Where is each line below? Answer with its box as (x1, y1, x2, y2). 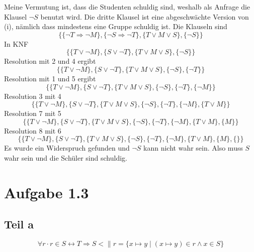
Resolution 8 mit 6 (4, 125, 61, 136)
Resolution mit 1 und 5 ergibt (4, 73, 96, 83)
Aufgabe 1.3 (4, 182, 89, 202)
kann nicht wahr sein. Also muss (143, 143, 243, 153)
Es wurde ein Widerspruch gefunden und (4, 143, 130, 153)
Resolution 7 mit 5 (4, 108, 61, 118)
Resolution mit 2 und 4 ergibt (4, 56, 96, 66)
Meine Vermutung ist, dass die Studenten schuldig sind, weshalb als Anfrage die (4, 2, 250, 12)
